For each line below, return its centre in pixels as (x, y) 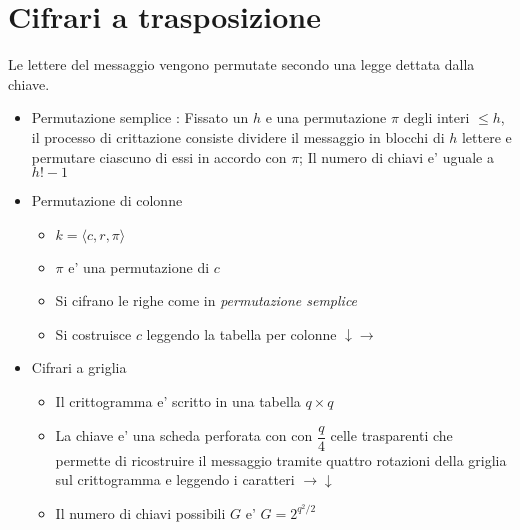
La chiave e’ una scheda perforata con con (184, 435)
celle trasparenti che (391, 435)
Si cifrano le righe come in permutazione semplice (206, 300)
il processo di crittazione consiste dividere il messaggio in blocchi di (238, 136)
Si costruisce (93, 333)
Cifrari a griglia (79, 367)
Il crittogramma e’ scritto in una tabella (178, 401)
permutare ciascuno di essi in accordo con (159, 156)
